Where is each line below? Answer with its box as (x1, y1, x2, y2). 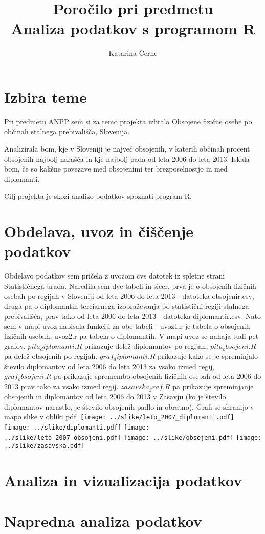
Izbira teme (4, 86, 87, 107)
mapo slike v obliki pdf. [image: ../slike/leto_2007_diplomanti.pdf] (4, 411, 234, 422)
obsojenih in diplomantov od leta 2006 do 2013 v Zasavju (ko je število (4, 391, 226, 402)
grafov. (4, 340, 26, 351)
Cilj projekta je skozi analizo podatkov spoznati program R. (4, 190, 192, 201)
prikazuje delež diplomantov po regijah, (84, 340, 208, 351)
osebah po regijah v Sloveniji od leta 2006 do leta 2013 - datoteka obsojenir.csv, (4, 290, 254, 301)
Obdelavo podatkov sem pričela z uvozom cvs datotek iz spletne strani (4, 270, 225, 281)
